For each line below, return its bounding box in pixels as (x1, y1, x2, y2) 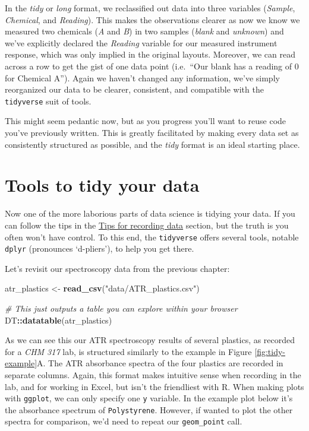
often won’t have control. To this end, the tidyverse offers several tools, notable (5, 230, 299, 243)
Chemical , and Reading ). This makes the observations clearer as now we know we (5, 13, 300, 26)
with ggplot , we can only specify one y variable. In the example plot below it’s (5, 392, 293, 404)
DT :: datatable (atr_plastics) (5, 313, 112, 326)
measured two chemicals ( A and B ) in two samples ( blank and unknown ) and (5, 25, 284, 37)
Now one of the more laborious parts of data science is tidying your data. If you (5, 207, 295, 220)
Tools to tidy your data (5, 173, 200, 197)
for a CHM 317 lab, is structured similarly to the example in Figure (5, 345, 252, 357)
